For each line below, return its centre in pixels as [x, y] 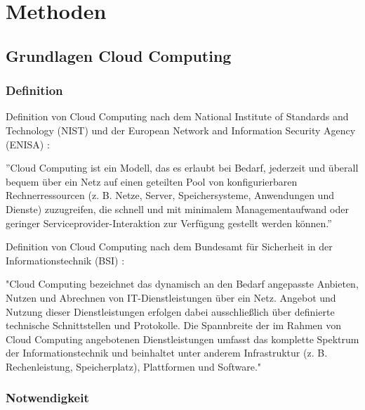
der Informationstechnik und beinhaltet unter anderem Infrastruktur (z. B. [167, 353]
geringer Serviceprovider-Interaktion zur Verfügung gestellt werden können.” [169, 223]
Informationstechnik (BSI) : [65, 260]
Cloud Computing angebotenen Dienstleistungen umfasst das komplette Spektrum [182, 339]
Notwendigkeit [47, 398]
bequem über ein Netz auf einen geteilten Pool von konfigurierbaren [152, 181]
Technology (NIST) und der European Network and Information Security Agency [181, 130]
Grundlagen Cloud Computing [119, 55]
